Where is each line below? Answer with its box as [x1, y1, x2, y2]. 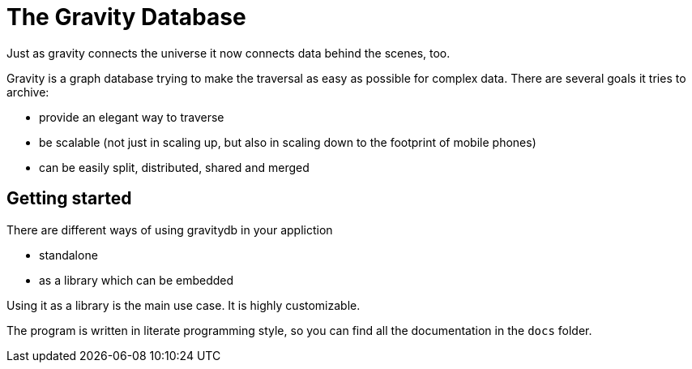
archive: [6, 84, 49, 99]
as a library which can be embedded [39, 272, 234, 287]
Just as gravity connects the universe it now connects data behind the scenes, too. [6, 45, 451, 60]
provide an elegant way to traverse [39, 109, 224, 124]
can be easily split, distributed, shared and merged [39, 160, 310, 174]
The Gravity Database [6, 3, 246, 31]
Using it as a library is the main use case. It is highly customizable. [6, 298, 361, 312]
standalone [39, 247, 98, 262]
